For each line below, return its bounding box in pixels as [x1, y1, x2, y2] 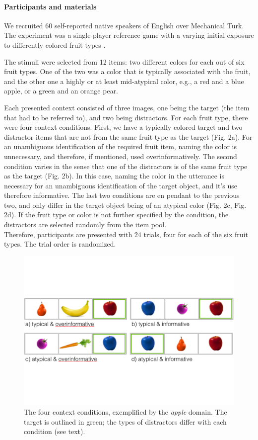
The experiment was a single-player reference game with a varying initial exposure [4, 30, 254, 40]
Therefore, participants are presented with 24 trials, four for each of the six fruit [4, 229, 248, 239]
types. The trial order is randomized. [4, 239, 116, 249]
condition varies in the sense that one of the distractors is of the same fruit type [4, 161, 248, 171]
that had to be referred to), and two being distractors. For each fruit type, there [4, 112, 248, 122]
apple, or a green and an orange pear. [4, 86, 119, 96]
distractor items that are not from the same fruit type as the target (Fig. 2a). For [4, 131, 253, 142]
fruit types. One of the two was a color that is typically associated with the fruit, [4, 66, 251, 77]
